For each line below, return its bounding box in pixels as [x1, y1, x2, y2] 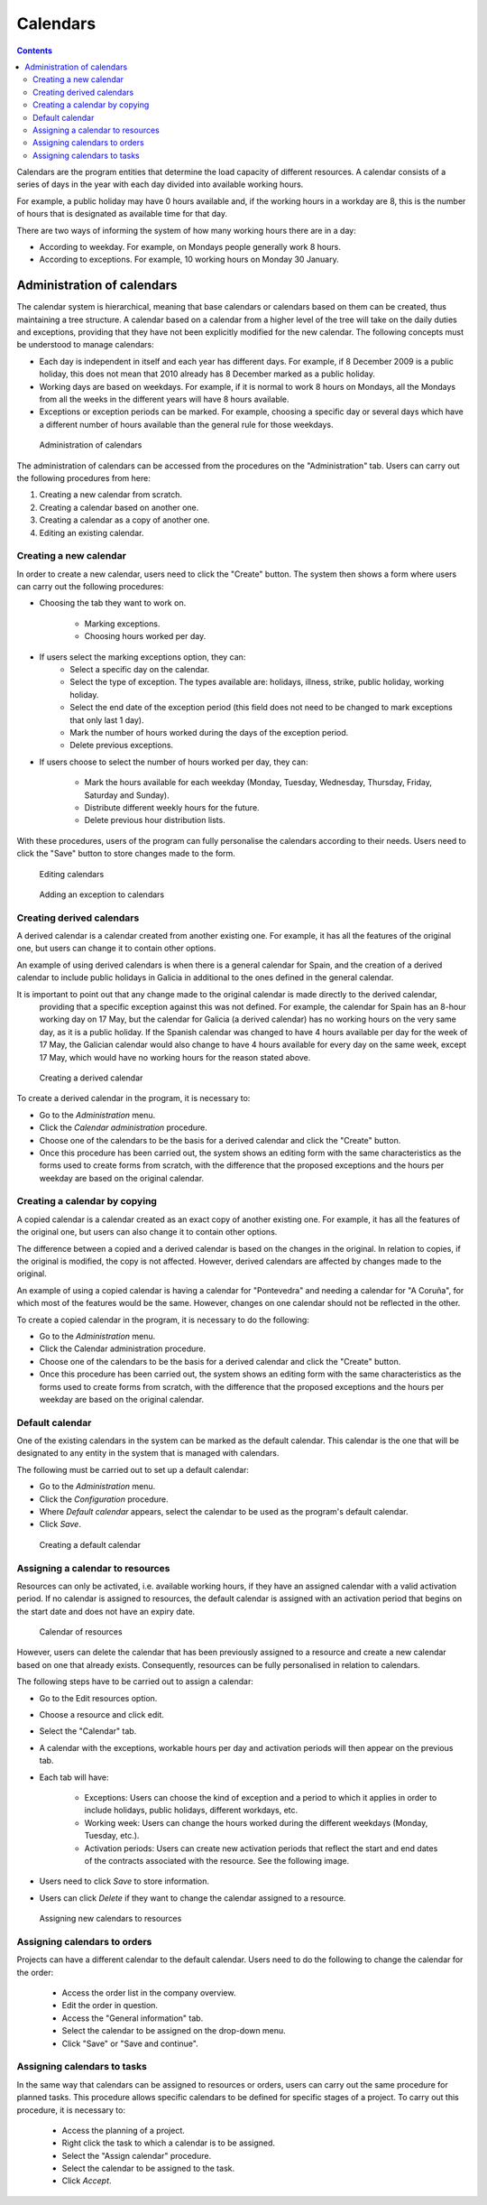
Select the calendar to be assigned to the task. [61, 2163, 234, 2174]
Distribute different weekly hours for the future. [84, 801, 261, 812]
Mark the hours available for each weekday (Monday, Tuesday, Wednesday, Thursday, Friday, [84, 777, 432, 788]
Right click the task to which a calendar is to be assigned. [61, 2137, 275, 2148]
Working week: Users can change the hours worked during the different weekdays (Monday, [84, 1817, 428, 1828]
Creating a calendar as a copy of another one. [39, 514, 211, 525]
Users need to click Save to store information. [39, 1876, 210, 1886]
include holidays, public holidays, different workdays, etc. [84, 1805, 299, 1816]
